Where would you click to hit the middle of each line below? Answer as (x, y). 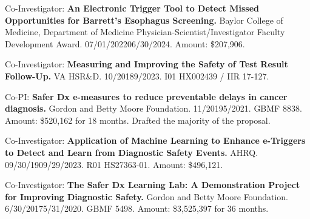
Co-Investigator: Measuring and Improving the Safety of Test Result (147, 64)
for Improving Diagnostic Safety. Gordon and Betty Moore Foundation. (147, 196)
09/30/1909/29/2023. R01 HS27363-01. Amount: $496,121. (114, 164)
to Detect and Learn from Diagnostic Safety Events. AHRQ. (132, 152)
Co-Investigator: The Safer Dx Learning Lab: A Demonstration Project (153, 185)
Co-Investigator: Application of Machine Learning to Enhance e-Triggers (155, 140)
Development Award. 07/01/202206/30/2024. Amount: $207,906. (125, 43)
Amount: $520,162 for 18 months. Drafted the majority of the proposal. (138, 120)
